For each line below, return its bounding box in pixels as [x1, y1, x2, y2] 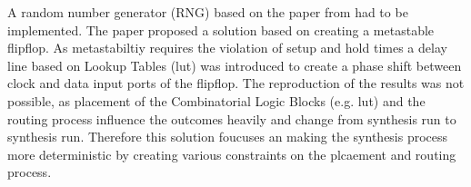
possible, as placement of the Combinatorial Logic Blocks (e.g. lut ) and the [7, 91, 426, 110]
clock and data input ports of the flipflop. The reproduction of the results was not [7, 74, 465, 93]
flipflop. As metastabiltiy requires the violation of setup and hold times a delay [7, 38, 447, 57]
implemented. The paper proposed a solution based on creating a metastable [7, 20, 435, 39]
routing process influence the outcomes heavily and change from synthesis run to [7, 109, 456, 128]
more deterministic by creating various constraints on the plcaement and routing [7, 144, 456, 163]
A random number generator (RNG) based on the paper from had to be [7, 3, 408, 21]
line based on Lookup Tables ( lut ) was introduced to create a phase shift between [7, 55, 462, 74]
